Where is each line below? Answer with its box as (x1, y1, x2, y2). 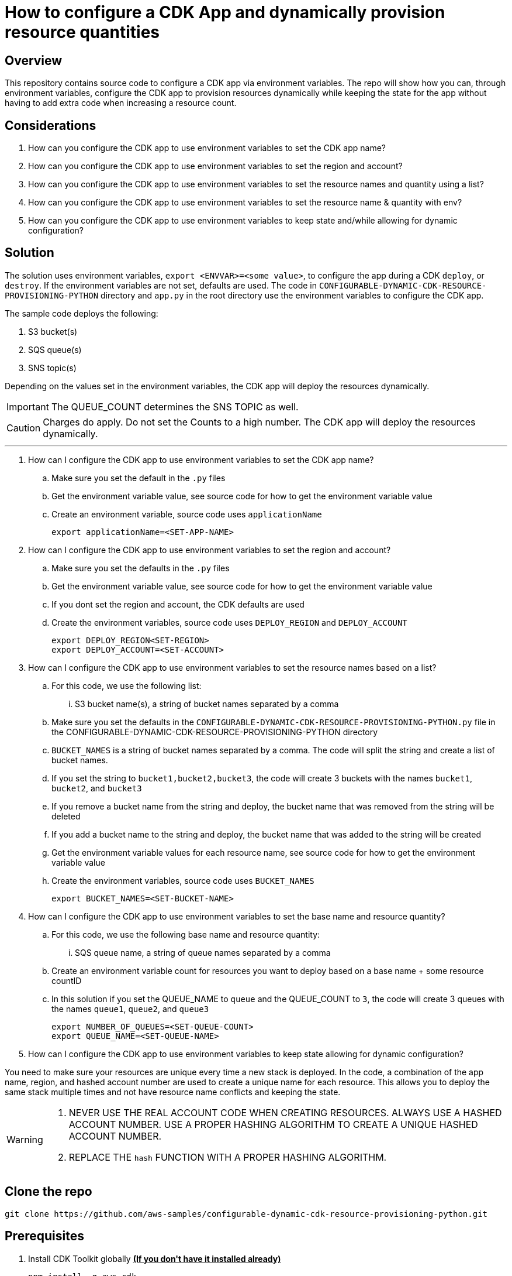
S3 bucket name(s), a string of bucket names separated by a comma (75, 698, 339, 709)
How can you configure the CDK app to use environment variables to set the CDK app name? (28, 143, 386, 153)
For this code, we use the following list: (51, 680, 202, 691)
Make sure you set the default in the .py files (51, 472, 226, 483)
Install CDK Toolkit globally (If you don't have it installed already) (28, 1253, 281, 1264)
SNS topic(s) (28, 362, 77, 373)
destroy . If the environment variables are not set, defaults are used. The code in (5, 280, 317, 290)
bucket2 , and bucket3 (51, 783, 142, 793)
